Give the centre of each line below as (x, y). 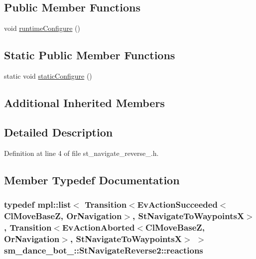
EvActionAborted (99, 227)
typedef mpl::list (38, 204)
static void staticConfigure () (48, 76)
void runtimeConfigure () (42, 28)
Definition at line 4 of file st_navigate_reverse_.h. (81, 153)
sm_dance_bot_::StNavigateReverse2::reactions (104, 250)
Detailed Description (59, 132)
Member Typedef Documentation (92, 180)
